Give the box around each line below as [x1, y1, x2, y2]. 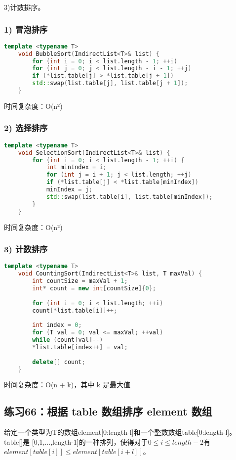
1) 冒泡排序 [4, 23, 48, 35]
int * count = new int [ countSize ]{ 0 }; [32, 284, 156, 292]
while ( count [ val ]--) [32, 336, 103, 344]
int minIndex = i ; [46, 164, 107, 171]
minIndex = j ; [46, 186, 93, 193]
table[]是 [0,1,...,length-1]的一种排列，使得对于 [4, 436, 148, 447]
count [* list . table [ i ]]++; [32, 307, 118, 314]
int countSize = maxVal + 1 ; [32, 277, 128, 285]
